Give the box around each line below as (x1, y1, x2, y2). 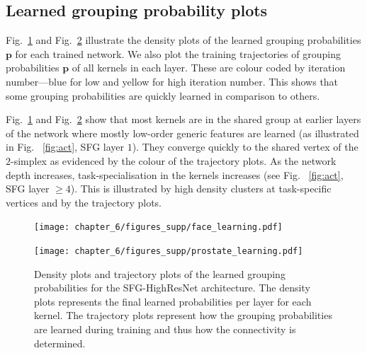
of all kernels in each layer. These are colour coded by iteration (72, 60, 346, 75)
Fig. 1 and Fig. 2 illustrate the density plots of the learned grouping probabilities (6, 33, 361, 47)
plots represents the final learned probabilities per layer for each (34, 294, 312, 308)
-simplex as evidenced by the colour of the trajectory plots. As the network (11, 153, 337, 168)
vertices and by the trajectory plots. (6, 195, 162, 209)
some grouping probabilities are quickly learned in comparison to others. (6, 88, 320, 103)
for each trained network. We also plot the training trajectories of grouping (15, 46, 341, 61)
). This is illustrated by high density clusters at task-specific (70, 181, 332, 196)
